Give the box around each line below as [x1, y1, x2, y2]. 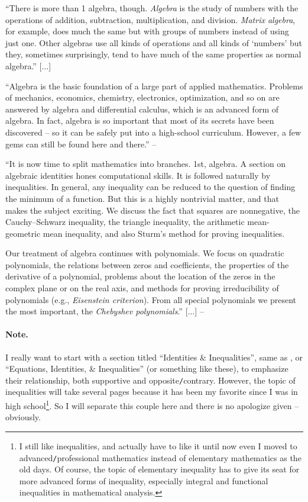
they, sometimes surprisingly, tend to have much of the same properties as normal [5, 48, 301, 60]
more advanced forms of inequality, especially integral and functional [19, 474, 268, 487]
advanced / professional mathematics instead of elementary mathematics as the [19, 451, 301, 464]
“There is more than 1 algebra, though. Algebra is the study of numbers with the [5, 2, 299, 14]
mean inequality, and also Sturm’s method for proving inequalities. [43, 227, 285, 239]
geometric [5, 227, 41, 239]
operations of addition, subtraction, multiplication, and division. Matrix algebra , [5, 13, 296, 25]
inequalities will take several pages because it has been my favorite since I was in [5, 385, 298, 398]
